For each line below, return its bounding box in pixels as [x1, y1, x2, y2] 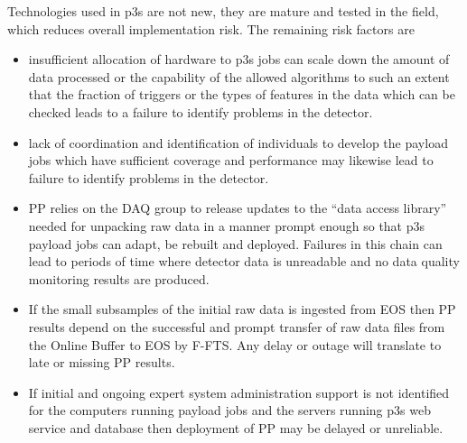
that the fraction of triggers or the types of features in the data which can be [28, 85, 455, 104]
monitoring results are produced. [28, 269, 210, 288]
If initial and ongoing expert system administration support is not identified [28, 383, 450, 401]
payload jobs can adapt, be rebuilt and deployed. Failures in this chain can [28, 234, 443, 253]
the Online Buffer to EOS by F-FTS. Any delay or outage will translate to [28, 335, 442, 354]
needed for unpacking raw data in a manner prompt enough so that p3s [28, 216, 425, 235]
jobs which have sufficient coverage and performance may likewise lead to [28, 151, 434, 170]
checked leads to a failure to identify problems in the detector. [28, 102, 373, 121]
